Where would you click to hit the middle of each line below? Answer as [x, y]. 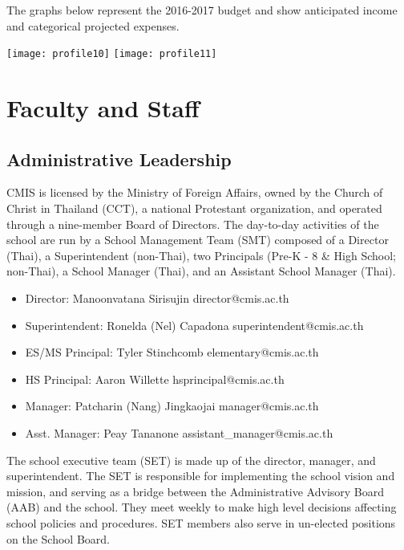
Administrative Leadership [119, 159]
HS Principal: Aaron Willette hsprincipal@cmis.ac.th [155, 379]
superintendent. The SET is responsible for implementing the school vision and [201, 476]
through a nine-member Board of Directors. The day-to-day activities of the [193, 224]
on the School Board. [58, 538]
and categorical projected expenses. [93, 25]
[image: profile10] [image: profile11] [112, 54]
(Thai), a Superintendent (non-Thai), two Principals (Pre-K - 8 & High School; [201, 255]
